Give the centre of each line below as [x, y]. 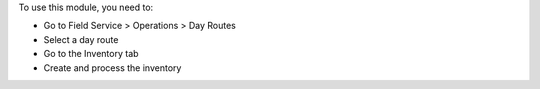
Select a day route [81, 39]
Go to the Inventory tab [91, 54]
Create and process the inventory [112, 67]
